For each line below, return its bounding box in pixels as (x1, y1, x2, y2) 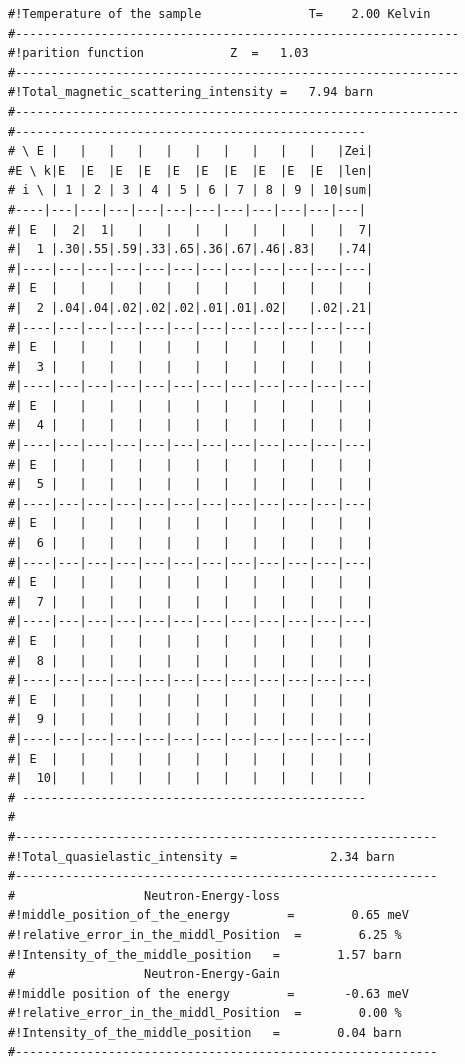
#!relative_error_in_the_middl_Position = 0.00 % (8, 1006, 402, 1021)
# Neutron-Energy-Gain (8, 967, 281, 982)
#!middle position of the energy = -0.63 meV (8, 986, 409, 1001)
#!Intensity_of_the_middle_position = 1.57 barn (8, 947, 402, 962)
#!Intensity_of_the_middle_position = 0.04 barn (8, 1025, 402, 1040)
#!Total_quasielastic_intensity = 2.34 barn (8, 849, 395, 864)
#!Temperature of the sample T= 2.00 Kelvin (8, 7, 431, 21)
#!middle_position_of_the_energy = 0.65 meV (8, 908, 409, 923)
